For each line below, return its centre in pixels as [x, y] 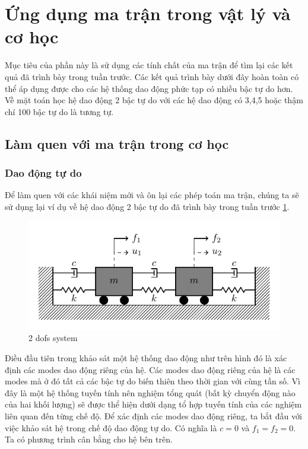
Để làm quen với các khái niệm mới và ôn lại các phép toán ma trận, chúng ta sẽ [152, 195]
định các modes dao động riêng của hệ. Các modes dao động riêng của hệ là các [150, 369]
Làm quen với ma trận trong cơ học [117, 143]
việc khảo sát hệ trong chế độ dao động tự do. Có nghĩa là [111, 427]
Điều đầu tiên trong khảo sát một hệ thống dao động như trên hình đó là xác [146, 357]
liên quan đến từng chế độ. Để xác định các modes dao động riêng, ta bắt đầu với [153, 415]
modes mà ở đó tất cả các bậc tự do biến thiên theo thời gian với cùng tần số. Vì [153, 381]
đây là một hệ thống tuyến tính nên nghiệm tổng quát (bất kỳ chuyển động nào [150, 392]
